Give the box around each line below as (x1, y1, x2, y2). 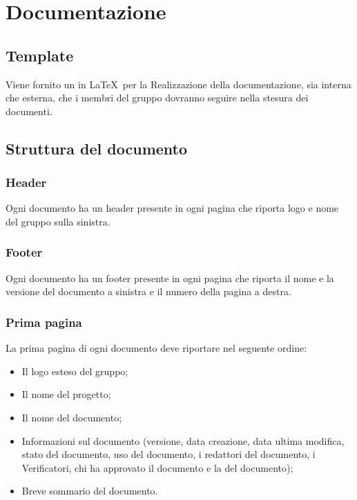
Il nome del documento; (21, 410, 122, 424)
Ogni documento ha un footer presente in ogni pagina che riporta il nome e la (6, 270, 334, 285)
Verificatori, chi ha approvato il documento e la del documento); (21, 460, 293, 474)
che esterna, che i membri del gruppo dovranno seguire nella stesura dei (6, 90, 309, 105)
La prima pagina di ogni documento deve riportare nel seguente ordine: (6, 341, 307, 355)
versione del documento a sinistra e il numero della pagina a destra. (6, 284, 291, 299)
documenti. (6, 103, 52, 118)
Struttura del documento (6, 137, 188, 159)
